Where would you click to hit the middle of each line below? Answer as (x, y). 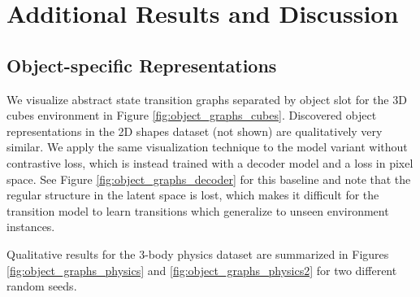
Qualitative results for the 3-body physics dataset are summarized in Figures (198, 253)
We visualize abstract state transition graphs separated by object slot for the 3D (207, 99)
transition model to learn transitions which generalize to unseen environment (198, 210)
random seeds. (42, 286)
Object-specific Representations (142, 65)
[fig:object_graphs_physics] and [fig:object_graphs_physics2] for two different (202, 270)
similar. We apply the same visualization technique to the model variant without (207, 147)
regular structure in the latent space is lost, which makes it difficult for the (193, 195)
